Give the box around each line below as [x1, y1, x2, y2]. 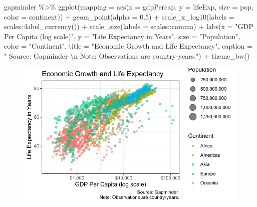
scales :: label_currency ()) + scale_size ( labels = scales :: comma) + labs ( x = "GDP [4, 21, 253, 32]
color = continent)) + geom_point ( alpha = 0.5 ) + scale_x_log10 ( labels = [4, 11, 234, 22]
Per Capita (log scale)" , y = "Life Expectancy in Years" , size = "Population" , [4, 31, 240, 41]
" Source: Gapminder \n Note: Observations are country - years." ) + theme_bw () [4, 50, 250, 61]
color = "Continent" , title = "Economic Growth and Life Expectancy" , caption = [4, 41, 252, 51]
